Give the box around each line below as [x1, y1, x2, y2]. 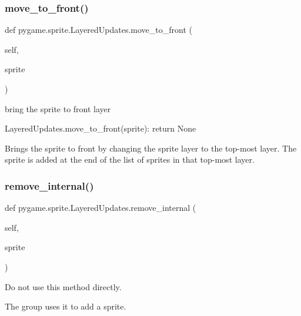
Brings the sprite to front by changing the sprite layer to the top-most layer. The [5, 142, 297, 154]
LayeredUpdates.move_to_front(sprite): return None [5, 122, 196, 135]
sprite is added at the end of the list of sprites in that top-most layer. [5, 153, 255, 166]
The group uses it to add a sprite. [5, 300, 126, 312]
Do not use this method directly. [5, 280, 122, 293]
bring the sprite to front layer [5, 102, 111, 115]
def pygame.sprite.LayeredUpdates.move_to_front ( [5, 23, 192, 36]
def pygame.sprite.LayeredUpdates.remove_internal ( [5, 201, 196, 214]
